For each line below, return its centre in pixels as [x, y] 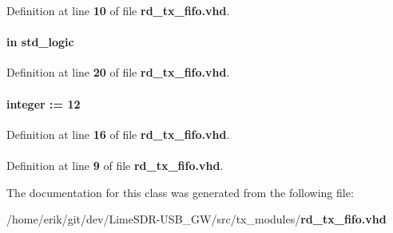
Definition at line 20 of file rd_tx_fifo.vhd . [118, 72]
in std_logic [40, 42]
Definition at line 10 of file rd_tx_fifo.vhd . [118, 10]
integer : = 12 [44, 103]
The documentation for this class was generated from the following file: [180, 192]
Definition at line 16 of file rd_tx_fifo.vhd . [118, 134]
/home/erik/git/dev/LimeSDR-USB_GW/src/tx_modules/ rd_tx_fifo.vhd [196, 219]
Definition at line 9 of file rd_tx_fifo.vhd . [115, 165]
